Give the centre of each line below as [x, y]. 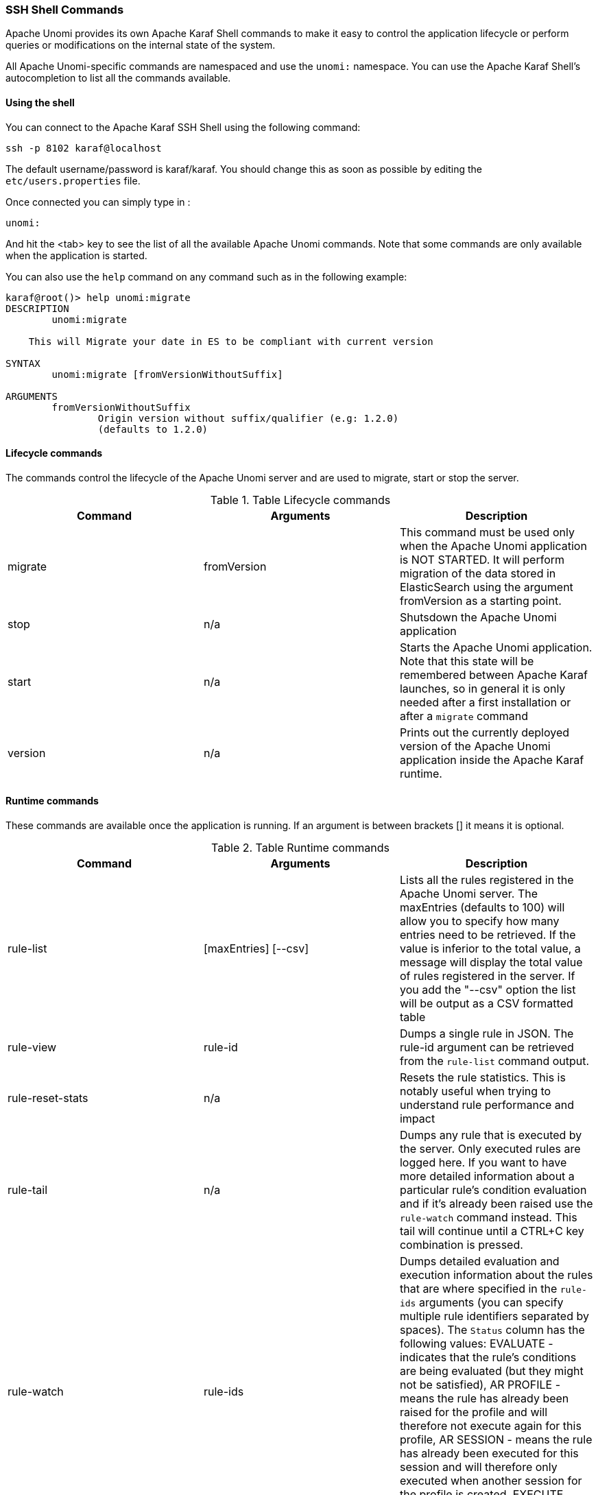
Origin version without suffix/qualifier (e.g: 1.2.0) [248, 418]
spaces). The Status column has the [492, 1330]
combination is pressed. [461, 1245]
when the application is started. [76, 255]
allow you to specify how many [479, 921]
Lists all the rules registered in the [487, 880]
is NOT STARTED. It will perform [482, 559]
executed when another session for [491, 1481]
